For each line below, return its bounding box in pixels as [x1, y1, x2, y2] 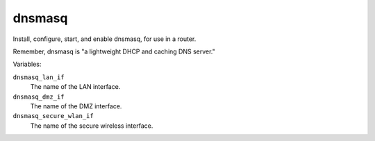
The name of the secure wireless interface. [30, 122, 153, 130]
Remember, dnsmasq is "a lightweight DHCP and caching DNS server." [12, 47, 215, 56]
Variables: [12, 60, 42, 69]
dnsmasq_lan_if [12, 73, 65, 81]
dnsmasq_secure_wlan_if [12, 112, 94, 120]
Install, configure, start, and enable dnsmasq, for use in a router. [12, 35, 197, 43]
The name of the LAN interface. [30, 83, 121, 91]
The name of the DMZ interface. [30, 101, 122, 110]
